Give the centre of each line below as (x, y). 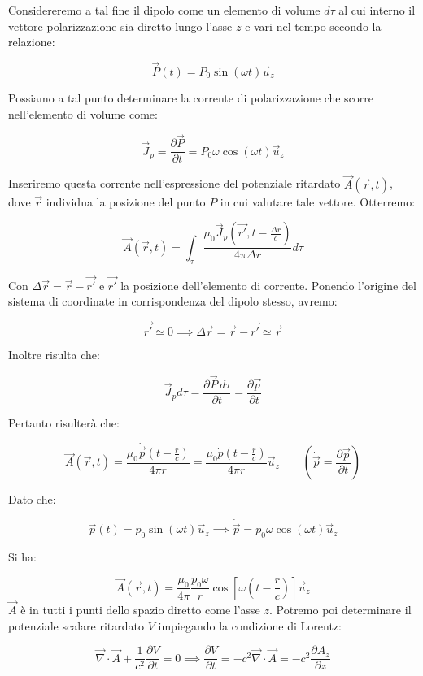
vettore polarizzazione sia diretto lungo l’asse (120, 26)
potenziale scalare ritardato (76, 625)
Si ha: (23, 557)
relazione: (32, 42)
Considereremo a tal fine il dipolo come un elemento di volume (164, 10)
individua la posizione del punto (126, 201)
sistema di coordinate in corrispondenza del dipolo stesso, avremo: (173, 301)
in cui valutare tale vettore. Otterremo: (318, 201)
